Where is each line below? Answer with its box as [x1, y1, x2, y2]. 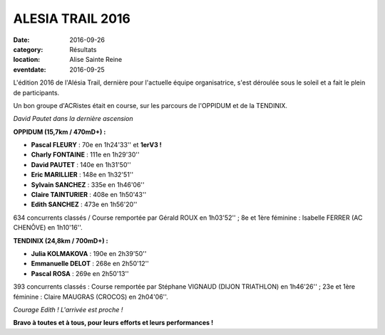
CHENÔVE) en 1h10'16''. [13, 223, 83, 232]
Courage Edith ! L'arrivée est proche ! [13, 305, 123, 314]
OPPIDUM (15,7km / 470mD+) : [13, 127, 106, 136]
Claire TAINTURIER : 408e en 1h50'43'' [31, 191, 147, 199]
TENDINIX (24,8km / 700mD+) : [13, 236, 108, 245]
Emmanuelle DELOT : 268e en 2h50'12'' [31, 260, 150, 268]
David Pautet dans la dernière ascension [13, 115, 133, 123]
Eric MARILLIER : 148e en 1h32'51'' [31, 171, 134, 179]
